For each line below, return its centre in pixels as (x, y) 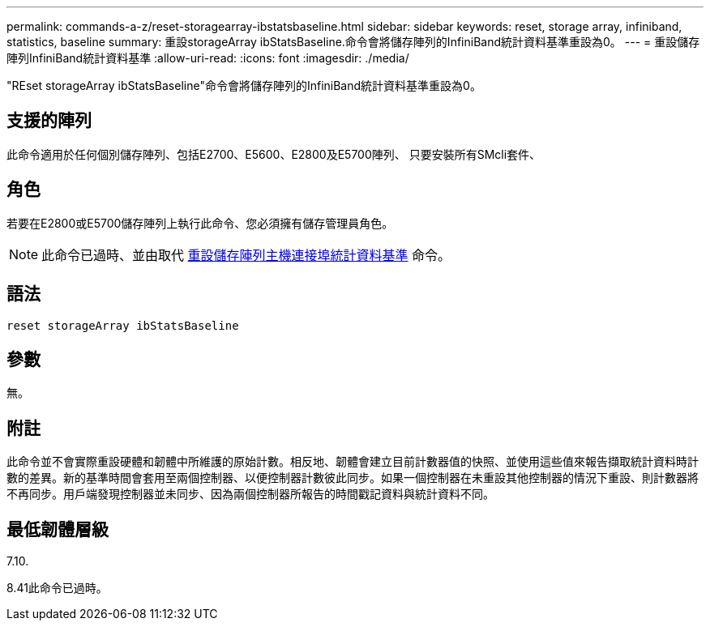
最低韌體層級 (58, 529)
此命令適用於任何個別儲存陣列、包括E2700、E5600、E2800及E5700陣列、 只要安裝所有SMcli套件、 (274, 154)
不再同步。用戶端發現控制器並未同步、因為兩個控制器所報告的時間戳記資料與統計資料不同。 (250, 494)
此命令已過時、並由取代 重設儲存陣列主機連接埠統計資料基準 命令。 (246, 255)
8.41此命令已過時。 (57, 588)
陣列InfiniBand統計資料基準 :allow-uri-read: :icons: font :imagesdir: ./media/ (208, 58)
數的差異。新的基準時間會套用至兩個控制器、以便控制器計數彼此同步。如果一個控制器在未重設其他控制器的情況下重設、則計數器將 (353, 478)
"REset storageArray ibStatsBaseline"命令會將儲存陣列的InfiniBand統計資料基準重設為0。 (244, 85)
